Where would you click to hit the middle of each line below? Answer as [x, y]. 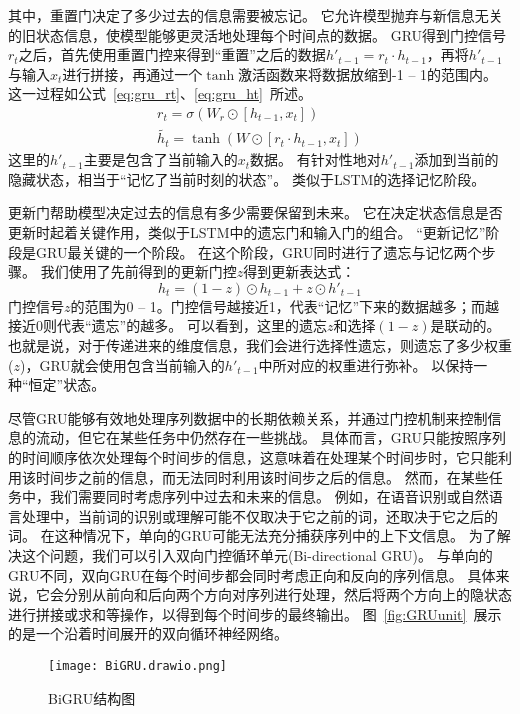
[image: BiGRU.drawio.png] [137, 665]
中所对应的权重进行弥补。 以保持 [366, 364]
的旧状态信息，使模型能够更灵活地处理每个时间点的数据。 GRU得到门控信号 [257, 34]
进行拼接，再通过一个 [132, 73]
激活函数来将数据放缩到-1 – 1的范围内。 [368, 73]
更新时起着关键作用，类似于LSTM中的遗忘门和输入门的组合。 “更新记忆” [247, 232]
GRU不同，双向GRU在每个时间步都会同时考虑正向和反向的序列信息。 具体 [252, 574]
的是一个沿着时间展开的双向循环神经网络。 [148, 633]
